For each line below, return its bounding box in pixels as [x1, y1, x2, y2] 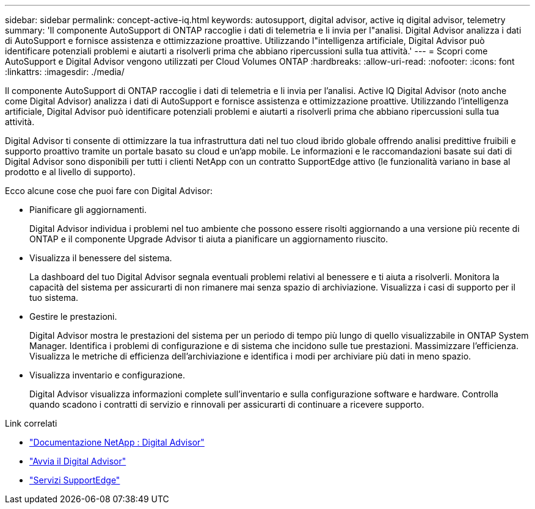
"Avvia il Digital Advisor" [29, 456, 126, 466]
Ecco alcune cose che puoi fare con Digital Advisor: [5, 186, 213, 196]
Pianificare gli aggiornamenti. [29, 204, 147, 215]
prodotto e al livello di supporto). [5, 167, 136, 177]
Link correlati [5, 418, 57, 428]
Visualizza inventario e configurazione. [29, 370, 186, 380]
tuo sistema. [29, 292, 79, 303]
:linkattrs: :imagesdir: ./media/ [5, 67, 125, 77]
